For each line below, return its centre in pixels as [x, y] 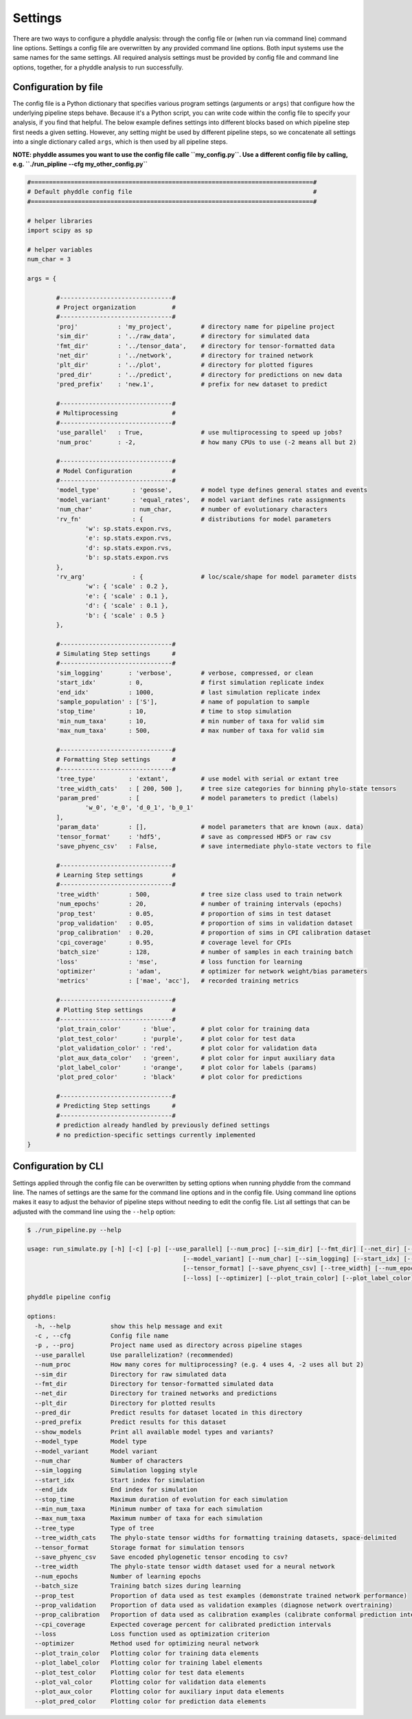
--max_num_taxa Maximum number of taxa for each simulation [149, 1519]
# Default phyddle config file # [172, 192]
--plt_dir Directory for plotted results [125, 1403]
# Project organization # [116, 307]
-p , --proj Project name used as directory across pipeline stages [169, 1345]
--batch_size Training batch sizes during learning [138, 1586]
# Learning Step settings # [116, 875]
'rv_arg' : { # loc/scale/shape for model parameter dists [206, 577]
